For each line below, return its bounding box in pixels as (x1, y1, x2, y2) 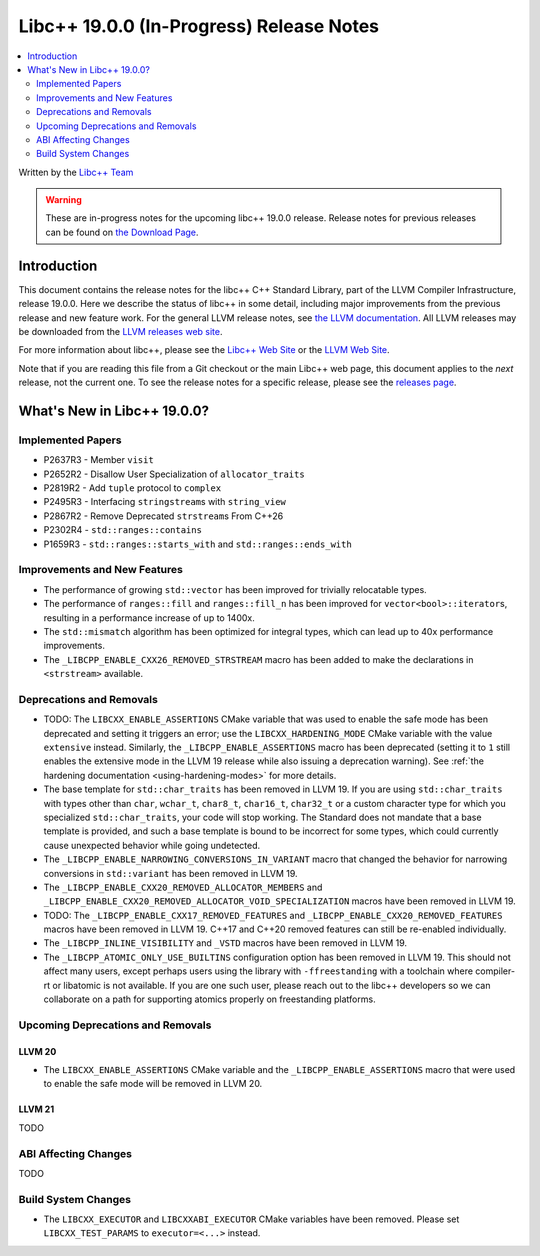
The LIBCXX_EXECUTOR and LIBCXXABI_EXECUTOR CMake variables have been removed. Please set (43, 1213, 460, 1225)
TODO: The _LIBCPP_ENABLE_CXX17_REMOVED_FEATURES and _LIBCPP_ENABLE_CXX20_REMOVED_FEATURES (43, 909, 503, 921)
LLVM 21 (18, 1103, 55, 1115)
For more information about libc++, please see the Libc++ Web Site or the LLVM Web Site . (18, 344, 390, 356)
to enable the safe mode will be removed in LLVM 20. (43, 1078, 263, 1090)
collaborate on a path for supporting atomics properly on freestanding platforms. (43, 993, 376, 1005)
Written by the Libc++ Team (18, 166, 134, 178)
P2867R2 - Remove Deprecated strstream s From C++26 (43, 510, 284, 522)
